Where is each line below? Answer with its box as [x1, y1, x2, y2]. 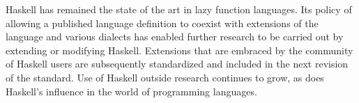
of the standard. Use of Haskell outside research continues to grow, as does [6, 70, 324, 84]
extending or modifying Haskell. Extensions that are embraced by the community [6, 42, 353, 57]
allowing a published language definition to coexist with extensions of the [6, 15, 319, 30]
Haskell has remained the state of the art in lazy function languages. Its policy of [6, 2, 352, 16]
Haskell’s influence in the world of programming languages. [6, 84, 257, 98]
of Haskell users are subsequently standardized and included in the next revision [6, 56, 349, 71]
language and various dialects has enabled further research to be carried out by [6, 29, 344, 44]
